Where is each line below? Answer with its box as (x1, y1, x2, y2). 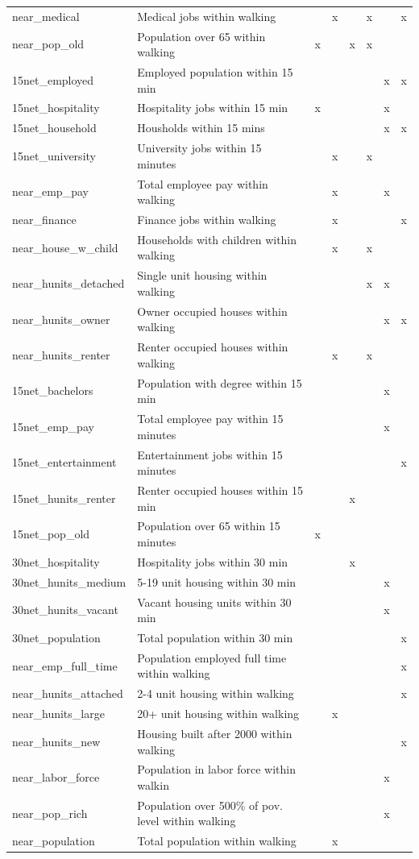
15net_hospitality (12, 99, 100, 116)
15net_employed (12, 71, 94, 88)
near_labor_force (12, 769, 100, 786)
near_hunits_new (12, 732, 101, 749)
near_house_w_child (12, 239, 118, 255)
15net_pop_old (12, 525, 90, 542)
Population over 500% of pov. (137, 796, 283, 813)
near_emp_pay (12, 183, 89, 200)
